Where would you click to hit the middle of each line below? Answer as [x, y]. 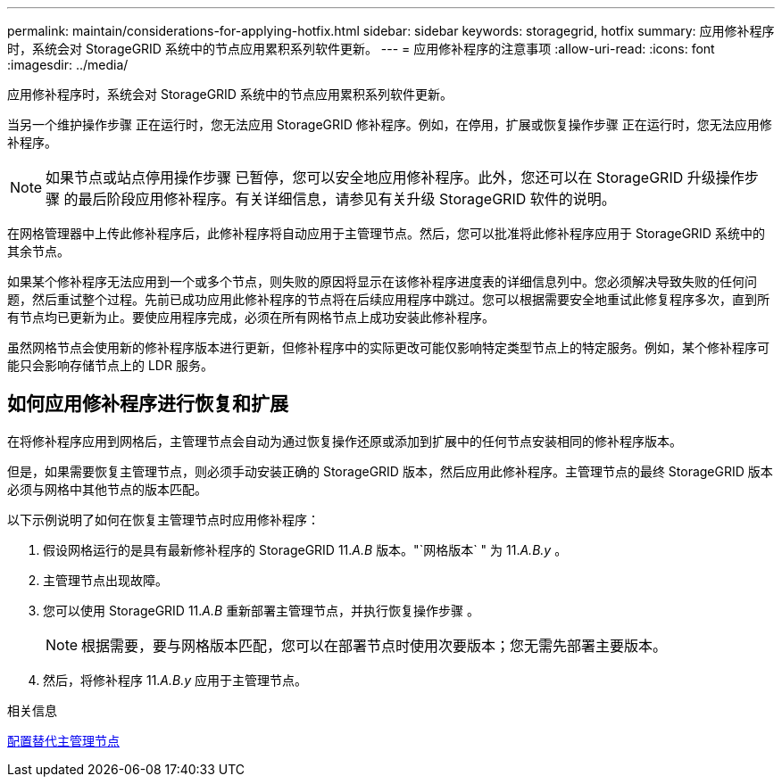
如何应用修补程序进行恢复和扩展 [148, 404]
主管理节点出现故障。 [105, 580]
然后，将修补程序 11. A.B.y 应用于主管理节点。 [175, 680]
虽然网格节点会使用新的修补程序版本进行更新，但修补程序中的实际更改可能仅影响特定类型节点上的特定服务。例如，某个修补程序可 [388, 347]
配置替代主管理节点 [63, 740]
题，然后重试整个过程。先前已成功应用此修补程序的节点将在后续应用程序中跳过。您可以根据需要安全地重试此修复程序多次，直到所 [388, 299]
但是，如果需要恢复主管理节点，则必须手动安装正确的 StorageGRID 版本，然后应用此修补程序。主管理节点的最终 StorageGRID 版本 [390, 471]
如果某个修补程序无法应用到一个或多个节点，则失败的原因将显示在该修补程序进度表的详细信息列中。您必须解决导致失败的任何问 [382, 281]
